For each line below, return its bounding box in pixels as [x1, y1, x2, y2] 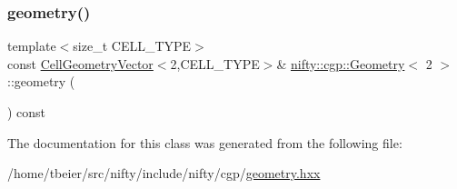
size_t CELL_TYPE [73, 36, 192, 55]
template [7, 36, 56, 55]
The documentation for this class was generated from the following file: [7, 133, 402, 152]
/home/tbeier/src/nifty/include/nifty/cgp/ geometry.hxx [7, 164, 321, 183]
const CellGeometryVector [7, 54, 154, 73]
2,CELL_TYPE [170, 54, 260, 73]
